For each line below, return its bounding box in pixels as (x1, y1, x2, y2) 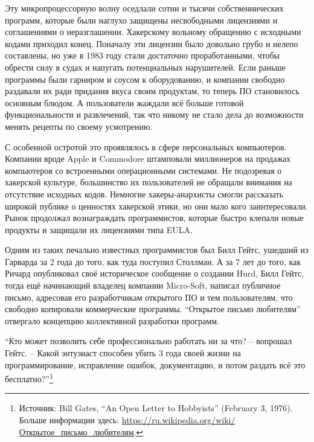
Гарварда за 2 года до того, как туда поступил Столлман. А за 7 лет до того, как (5, 255, 301, 267)
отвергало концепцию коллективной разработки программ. (5, 314, 219, 327)
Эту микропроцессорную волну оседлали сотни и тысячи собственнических (5, 2, 284, 14)
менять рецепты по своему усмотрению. (5, 120, 153, 132)
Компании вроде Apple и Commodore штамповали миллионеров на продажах (5, 152, 291, 165)
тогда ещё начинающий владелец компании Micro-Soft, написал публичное (5, 279, 281, 292)
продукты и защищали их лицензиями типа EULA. (5, 223, 193, 235)
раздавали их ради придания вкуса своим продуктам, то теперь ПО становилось (5, 85, 300, 97)
